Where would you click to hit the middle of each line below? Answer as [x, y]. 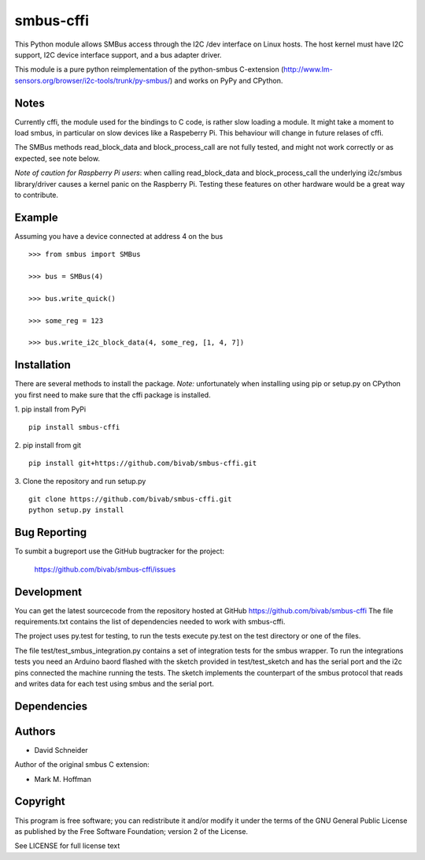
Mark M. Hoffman [63, 779]
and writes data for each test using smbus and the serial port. [114, 683]
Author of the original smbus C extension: [82, 765]
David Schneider [61, 750]
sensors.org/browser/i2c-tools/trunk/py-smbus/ [92, 80]
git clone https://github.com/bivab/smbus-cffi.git [130, 499]
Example [36, 217]
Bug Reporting [51, 532]
